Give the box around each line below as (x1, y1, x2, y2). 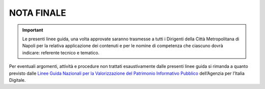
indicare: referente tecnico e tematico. (22, 50, 100, 56)
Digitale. (9, 77, 26, 83)
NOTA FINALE (9, 7, 66, 18)
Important (22, 27, 44, 33)
